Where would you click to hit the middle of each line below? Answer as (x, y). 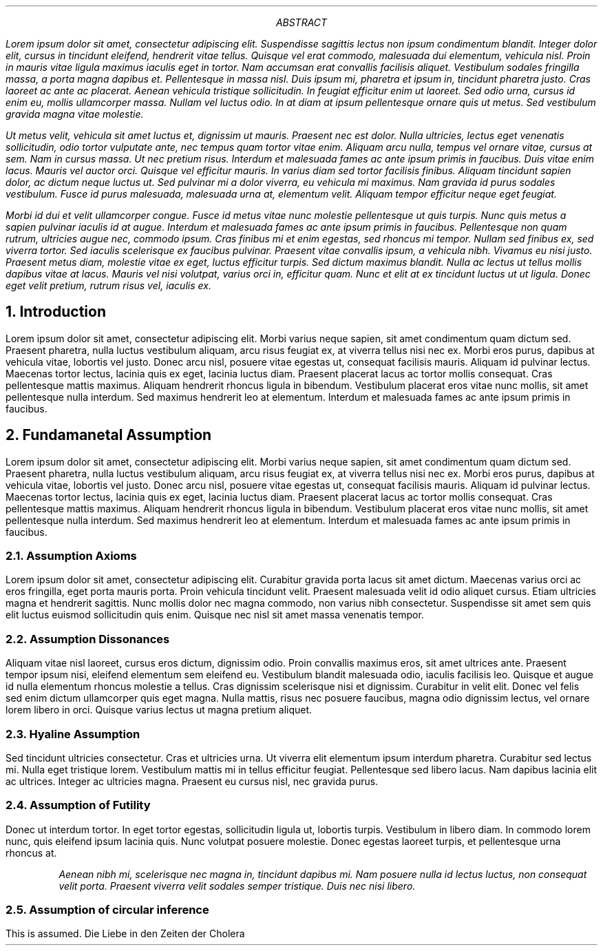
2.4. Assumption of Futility (78, 805)
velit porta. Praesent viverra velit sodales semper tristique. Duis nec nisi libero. (237, 886)
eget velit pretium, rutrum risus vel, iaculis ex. (108, 285)
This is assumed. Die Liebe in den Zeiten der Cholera (125, 934)
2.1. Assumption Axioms (71, 556)
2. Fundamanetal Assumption (109, 435)
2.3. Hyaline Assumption (73, 734)
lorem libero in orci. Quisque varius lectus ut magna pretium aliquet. (159, 710)
